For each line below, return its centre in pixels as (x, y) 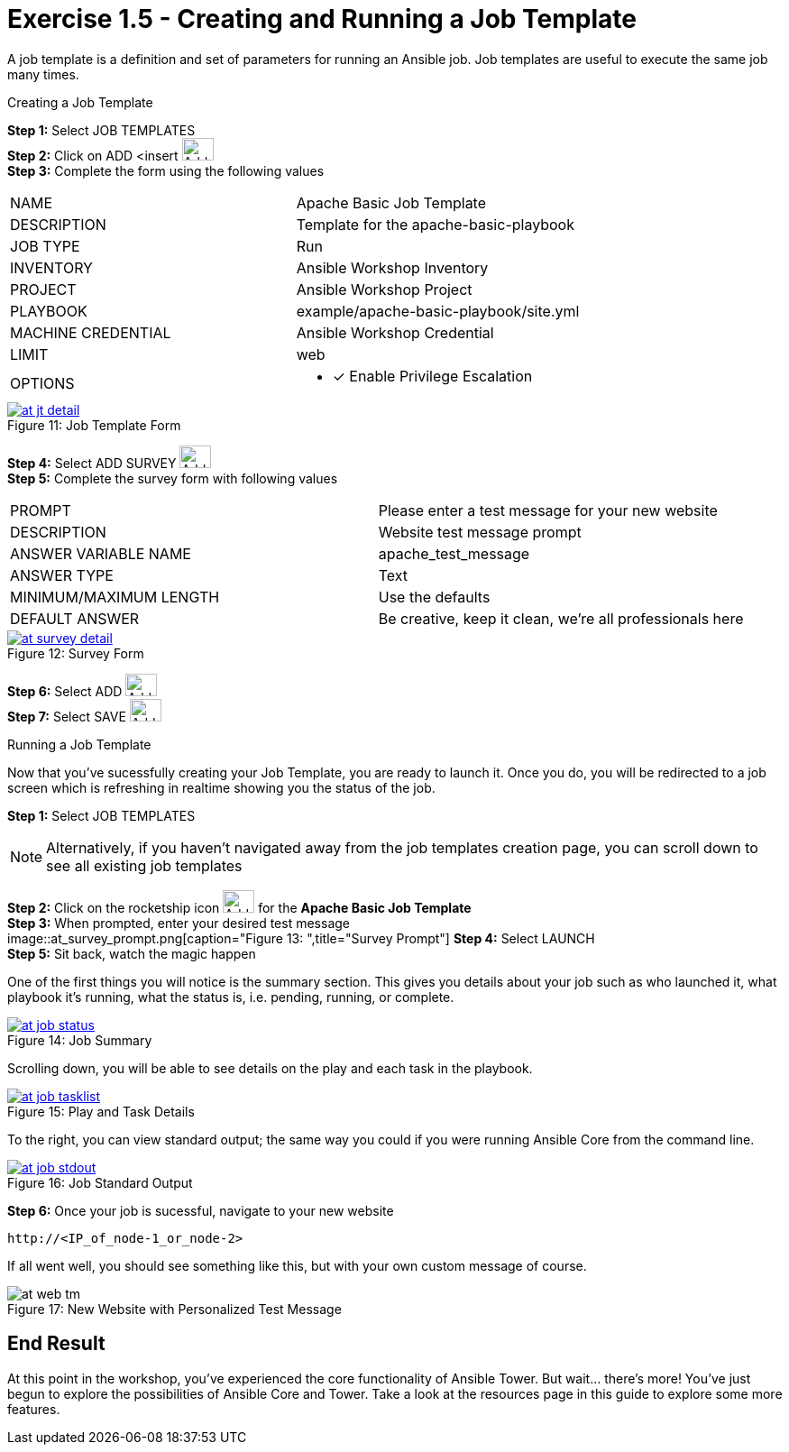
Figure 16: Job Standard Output (100, 1182)
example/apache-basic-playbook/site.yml (438, 311)
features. (34, 1409)
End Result (56, 1344)
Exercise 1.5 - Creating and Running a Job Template (322, 19)
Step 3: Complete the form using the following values (166, 170)
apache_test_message (454, 553)
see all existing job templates (144, 865)
